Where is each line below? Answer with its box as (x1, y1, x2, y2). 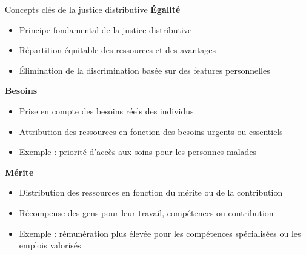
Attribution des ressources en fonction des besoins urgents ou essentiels (19, 125, 283, 137)
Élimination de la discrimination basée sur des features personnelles (19, 64, 270, 76)
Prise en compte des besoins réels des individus (19, 104, 194, 117)
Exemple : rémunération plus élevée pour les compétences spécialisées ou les (19, 227, 301, 239)
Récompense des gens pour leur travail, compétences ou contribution (19, 206, 274, 219)
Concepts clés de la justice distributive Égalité (5, 3, 181, 15)
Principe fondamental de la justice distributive (19, 23, 192, 36)
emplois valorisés (19, 239, 81, 251)
